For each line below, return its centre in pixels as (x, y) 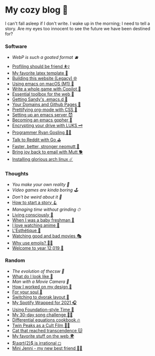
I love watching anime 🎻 (36, 225)
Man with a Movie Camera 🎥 (40, 281)
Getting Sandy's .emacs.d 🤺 (40, 99)
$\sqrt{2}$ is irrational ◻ (37, 343)
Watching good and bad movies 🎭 (47, 236)
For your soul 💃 (27, 292)
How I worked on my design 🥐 (42, 286)
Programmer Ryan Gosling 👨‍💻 (42, 132)
